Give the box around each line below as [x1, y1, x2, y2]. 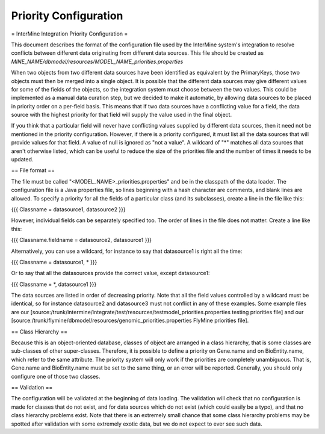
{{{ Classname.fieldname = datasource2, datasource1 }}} [11, 237, 152, 244]
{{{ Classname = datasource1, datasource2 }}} [11, 205, 126, 213]
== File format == [11, 167, 55, 174]
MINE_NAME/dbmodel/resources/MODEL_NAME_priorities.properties [11, 58, 184, 65]
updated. [11, 156, 34, 163]
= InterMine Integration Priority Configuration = [11, 30, 128, 37]
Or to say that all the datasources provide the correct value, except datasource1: [11, 270, 210, 277]
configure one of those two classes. [11, 373, 101, 380]
